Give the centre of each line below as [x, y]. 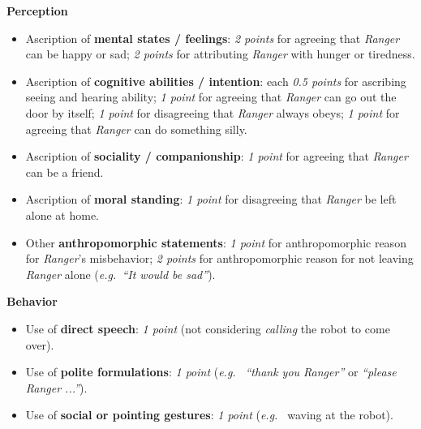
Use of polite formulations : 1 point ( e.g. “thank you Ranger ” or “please [211, 372]
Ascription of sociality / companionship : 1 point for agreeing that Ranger [217, 156]
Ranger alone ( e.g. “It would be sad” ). [120, 274]
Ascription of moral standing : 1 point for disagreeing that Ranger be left [211, 199]
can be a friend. [64, 172]
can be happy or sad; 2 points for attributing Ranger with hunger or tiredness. [220, 54]
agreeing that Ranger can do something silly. [136, 129]
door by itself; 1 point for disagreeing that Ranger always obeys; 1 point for [213, 112]
